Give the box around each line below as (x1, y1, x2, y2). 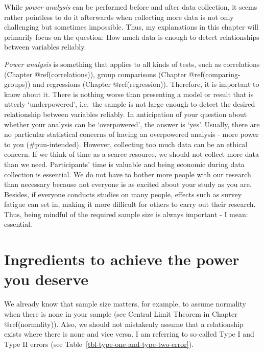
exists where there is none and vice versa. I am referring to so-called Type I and (4, 328, 254, 339)
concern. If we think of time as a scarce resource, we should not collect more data (4, 149, 259, 159)
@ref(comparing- (188, 68, 241, 79)
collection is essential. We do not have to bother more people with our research (4, 169, 251, 179)
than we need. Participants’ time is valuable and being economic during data (4, 158, 245, 169)
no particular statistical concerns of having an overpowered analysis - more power (4, 129, 259, 139)
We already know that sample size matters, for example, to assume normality (4, 298, 246, 309)
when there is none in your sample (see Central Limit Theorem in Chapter (4, 308, 237, 319)
